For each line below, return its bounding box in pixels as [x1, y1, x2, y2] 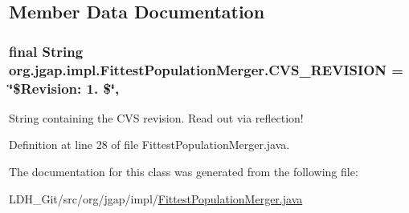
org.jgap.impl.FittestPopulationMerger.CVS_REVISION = [9, 59, 403, 79]
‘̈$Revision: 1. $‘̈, [9, 78, 120, 98]
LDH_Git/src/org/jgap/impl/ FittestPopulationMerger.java [9, 190, 303, 207]
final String [9, 41, 84, 61]
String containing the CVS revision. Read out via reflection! [9, 109, 304, 126]
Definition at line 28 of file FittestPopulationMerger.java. [9, 136, 290, 153]
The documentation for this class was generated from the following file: [9, 163, 358, 180]
